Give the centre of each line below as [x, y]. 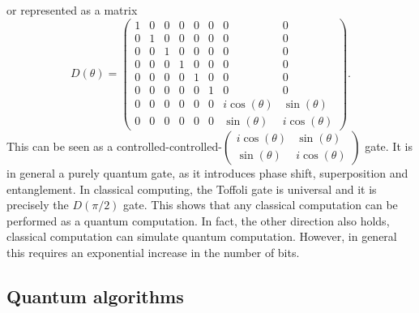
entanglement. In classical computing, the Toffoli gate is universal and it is [192, 189]
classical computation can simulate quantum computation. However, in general [202, 236]
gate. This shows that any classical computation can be [261, 205]
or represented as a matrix [72, 10]
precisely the [38, 205]
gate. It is [389, 146]
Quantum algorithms [95, 296]
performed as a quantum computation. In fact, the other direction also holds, [198, 220]
